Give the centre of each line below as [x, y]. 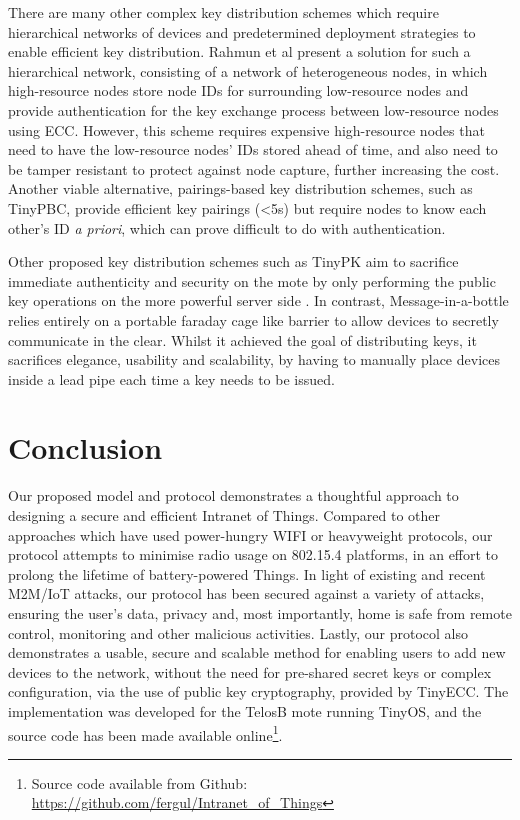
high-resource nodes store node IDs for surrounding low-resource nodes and [238, 90]
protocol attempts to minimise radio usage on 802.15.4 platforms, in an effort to [253, 554]
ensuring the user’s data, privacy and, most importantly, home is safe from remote [260, 612]
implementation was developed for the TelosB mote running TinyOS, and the [245, 710]
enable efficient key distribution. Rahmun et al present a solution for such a [239, 51]
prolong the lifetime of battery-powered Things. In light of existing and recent [247, 573]
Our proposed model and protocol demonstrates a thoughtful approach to [233, 495]
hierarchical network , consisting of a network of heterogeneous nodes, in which [248, 70]
